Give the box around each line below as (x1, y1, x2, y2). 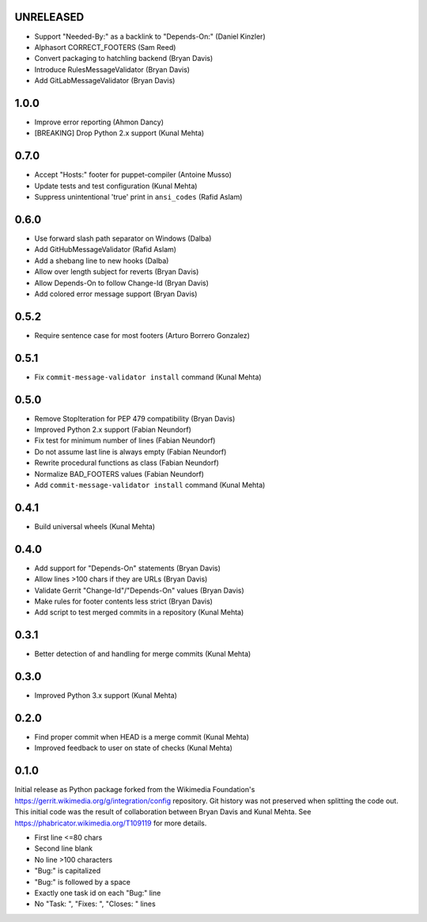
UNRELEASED (14, 10, 85, 24)
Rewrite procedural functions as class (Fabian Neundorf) (34, 458, 219, 467)
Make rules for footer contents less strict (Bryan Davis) (34, 596, 213, 606)
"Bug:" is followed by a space (34, 877, 130, 886)
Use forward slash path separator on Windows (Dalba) (34, 234, 212, 243)
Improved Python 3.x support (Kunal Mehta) (34, 691, 178, 700)
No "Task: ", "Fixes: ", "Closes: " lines (34, 899, 156, 909)
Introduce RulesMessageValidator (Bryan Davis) (34, 64, 190, 74)
